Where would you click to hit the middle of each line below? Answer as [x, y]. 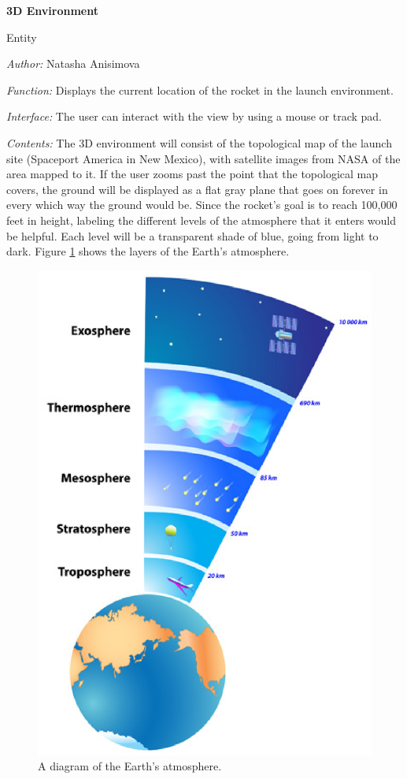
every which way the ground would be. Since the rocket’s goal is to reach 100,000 [202, 205]
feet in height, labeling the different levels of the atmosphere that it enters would [201, 220]
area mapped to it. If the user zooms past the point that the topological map [192, 174]
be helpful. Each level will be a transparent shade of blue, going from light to [192, 235]
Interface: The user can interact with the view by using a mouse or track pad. [194, 116]
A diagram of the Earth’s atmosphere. [130, 766]
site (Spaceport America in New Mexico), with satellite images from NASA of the [203, 158]
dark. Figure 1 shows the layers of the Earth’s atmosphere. [148, 251]
